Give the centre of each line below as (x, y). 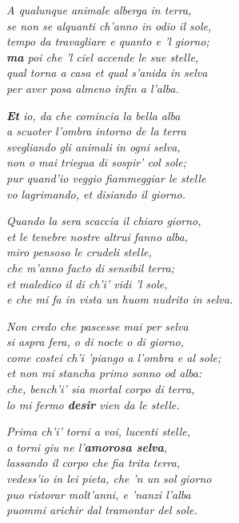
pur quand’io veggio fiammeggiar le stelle (106, 177)
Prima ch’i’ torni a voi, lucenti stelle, (98, 431)
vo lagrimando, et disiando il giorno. (96, 193)
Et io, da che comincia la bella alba (94, 115)
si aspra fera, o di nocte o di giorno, (96, 342)
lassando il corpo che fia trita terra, (94, 463)
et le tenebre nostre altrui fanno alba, (98, 236)
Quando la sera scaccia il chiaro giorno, (104, 221)
